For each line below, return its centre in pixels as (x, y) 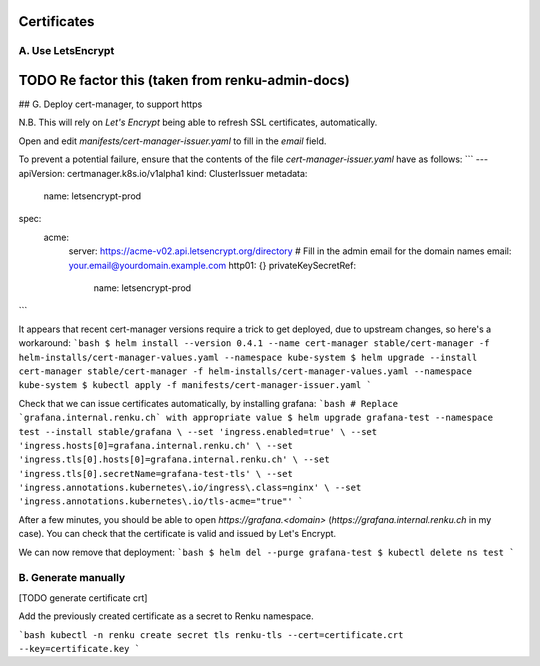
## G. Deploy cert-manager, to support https (110, 104)
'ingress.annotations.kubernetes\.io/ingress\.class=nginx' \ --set (190, 488)
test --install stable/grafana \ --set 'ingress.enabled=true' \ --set (198, 431)
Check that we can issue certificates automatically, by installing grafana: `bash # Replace (208, 403)
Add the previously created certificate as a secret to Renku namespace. (166, 616)
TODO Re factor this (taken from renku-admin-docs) (184, 80)
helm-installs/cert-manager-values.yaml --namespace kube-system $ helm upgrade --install (248, 357)
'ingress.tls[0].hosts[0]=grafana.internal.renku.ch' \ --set (174, 459)
